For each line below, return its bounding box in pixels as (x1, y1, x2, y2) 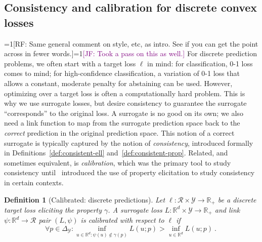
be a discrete (217, 194, 256, 205)
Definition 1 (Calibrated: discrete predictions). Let (4, 194, 165, 205)
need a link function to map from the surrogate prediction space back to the (4, 117, 240, 128)
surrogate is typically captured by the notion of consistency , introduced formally (4, 137, 253, 148)
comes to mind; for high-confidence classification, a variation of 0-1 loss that (4, 68, 240, 78)
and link (214, 204, 240, 215)
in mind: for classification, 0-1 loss (147, 58, 253, 68)
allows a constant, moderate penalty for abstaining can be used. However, (4, 77, 233, 88)
